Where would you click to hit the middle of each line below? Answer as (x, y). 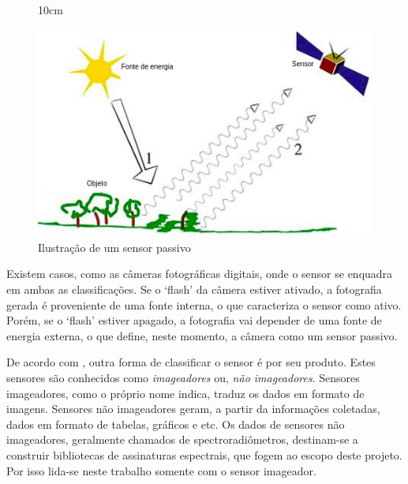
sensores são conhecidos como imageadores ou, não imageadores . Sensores (183, 377)
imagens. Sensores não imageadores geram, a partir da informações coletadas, (193, 409)
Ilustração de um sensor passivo (114, 247)
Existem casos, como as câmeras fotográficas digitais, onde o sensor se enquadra (200, 274)
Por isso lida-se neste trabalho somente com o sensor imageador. (161, 470)
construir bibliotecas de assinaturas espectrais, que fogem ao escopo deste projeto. (204, 454)
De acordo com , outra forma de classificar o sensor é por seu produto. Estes (191, 362)
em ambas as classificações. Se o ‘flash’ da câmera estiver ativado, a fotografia (194, 289)
